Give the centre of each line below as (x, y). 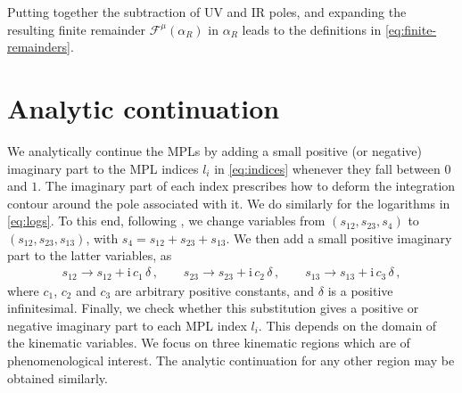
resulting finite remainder (76, 29)
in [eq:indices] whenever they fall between (327, 168)
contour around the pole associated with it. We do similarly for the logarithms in (229, 203)
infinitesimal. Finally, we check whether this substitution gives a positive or (213, 308)
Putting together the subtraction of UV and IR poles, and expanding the (207, 12)
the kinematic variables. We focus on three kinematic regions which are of (209, 343)
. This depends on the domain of (347, 325)
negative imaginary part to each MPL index (127, 325)
